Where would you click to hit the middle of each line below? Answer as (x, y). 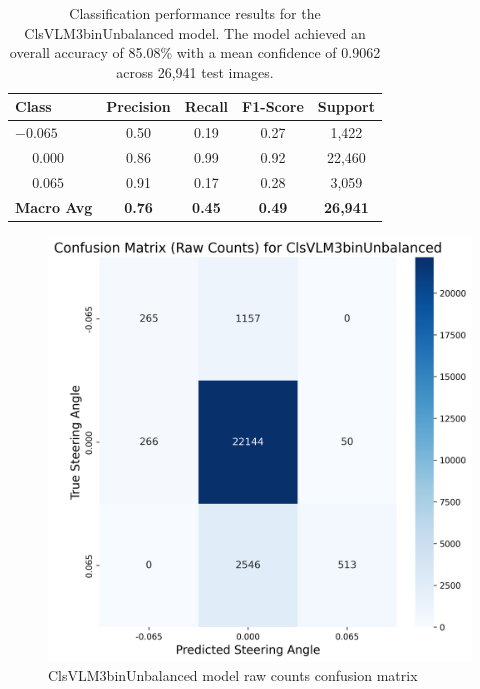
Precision (138, 106)
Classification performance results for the (195, 13)
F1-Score (273, 106)
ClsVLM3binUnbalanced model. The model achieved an (195, 32)
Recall (206, 106)
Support (346, 106)
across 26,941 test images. (195, 71)
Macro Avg (54, 206)
